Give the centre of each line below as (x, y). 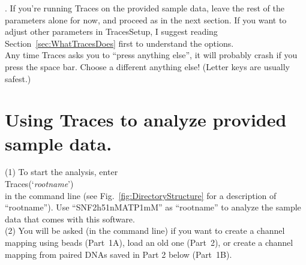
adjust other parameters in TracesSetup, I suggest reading (111, 31)
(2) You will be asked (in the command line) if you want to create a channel (145, 231)
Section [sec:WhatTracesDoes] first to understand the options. (119, 43)
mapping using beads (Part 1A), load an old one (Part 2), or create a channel (149, 243)
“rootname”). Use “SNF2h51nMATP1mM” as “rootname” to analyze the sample (153, 207)
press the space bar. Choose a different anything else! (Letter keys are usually (147, 66)
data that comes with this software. (70, 219)
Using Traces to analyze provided (146, 120)
